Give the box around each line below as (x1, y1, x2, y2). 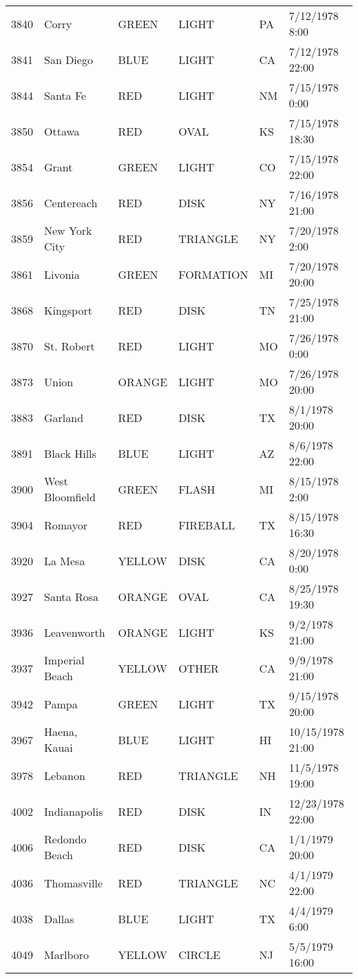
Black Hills (44, 445, 96, 461)
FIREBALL (178, 516, 235, 533)
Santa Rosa (44, 588, 98, 604)
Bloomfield (44, 489, 96, 505)
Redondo (44, 831, 87, 847)
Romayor (44, 516, 87, 533)
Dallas (44, 910, 74, 927)
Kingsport (44, 302, 92, 318)
